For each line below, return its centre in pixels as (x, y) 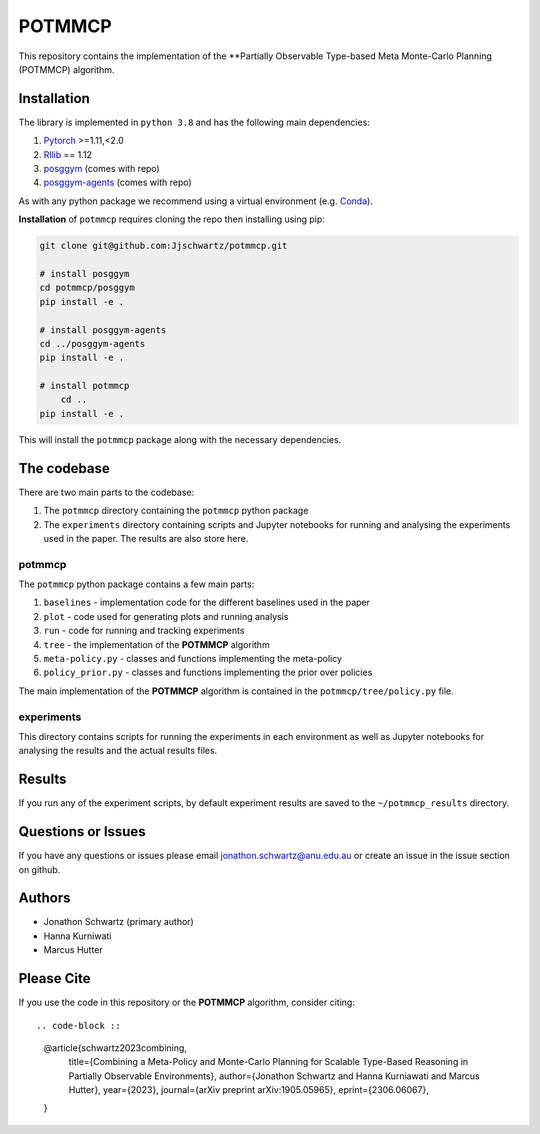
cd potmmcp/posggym (87, 288)
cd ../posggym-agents (92, 343)
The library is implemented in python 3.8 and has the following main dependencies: (194, 122)
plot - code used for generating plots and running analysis (166, 616)
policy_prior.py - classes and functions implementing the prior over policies (208, 672)
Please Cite (54, 978)
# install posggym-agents (103, 329)
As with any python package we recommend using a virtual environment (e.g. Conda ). (196, 201)
